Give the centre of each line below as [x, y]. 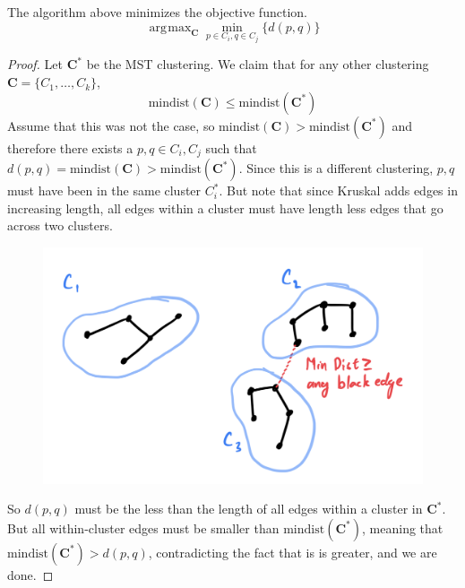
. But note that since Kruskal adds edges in [338, 190]
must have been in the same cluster [104, 190]
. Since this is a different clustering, [336, 168]
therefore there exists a [70, 147]
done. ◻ [30, 574]
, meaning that [403, 527]
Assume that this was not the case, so [111, 125]
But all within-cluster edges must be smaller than [143, 527]
